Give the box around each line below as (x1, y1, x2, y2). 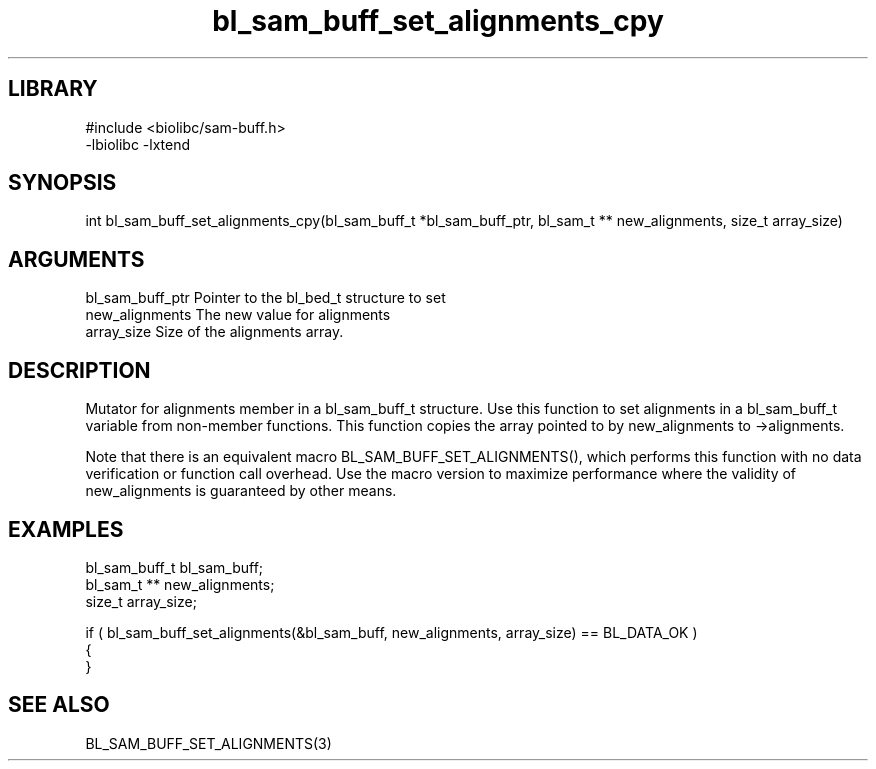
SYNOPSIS (8, 170, 117, 196)
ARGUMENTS (8, 246, 145, 272)
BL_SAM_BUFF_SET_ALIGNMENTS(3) (85, 734, 332, 752)
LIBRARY (8, 76, 98, 102)
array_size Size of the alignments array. (85, 323, 344, 341)
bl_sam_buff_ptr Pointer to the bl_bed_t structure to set (85, 289, 446, 307)
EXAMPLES (8, 516, 124, 542)
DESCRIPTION (8, 357, 151, 383)
